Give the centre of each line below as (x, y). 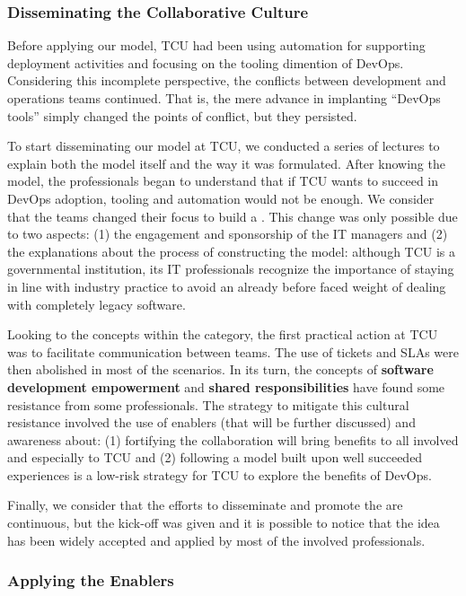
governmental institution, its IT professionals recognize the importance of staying (231, 269)
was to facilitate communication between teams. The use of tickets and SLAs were (233, 351)
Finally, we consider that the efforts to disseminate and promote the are (205, 505)
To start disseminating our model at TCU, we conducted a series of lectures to (224, 146)
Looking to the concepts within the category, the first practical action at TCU (223, 334)
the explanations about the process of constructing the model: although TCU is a (232, 251)
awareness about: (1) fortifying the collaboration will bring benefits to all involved (233, 439)
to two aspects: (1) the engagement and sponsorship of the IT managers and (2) (228, 234)
